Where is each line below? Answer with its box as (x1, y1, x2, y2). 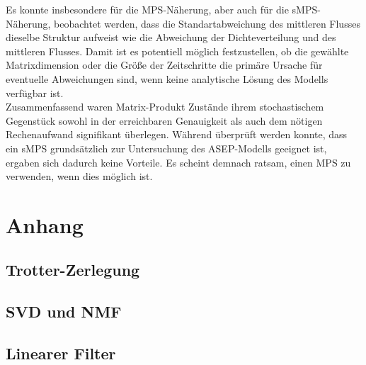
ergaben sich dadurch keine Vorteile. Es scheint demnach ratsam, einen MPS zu (6, 155, 351, 169)
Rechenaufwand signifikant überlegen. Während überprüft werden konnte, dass (6, 127, 348, 142)
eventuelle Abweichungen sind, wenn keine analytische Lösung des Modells (6, 71, 328, 86)
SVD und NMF (6, 301, 122, 322)
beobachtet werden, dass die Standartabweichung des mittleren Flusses (54, 16, 360, 30)
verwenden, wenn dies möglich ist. (6, 169, 153, 184)
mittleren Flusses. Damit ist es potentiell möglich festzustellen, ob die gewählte (6, 43, 349, 58)
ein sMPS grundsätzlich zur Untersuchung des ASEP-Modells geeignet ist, (6, 140, 327, 155)
